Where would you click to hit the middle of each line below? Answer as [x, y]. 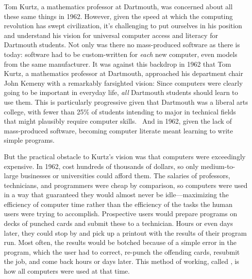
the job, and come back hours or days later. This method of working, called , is [122, 261]
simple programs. [29, 140]
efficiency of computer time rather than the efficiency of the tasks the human [118, 204]
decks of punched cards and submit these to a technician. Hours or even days [118, 223]
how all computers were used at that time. [67, 271]
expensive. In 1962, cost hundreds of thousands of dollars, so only [101, 166]
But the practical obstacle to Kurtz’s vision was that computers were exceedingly [125, 156]
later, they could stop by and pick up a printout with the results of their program [126, 232]
